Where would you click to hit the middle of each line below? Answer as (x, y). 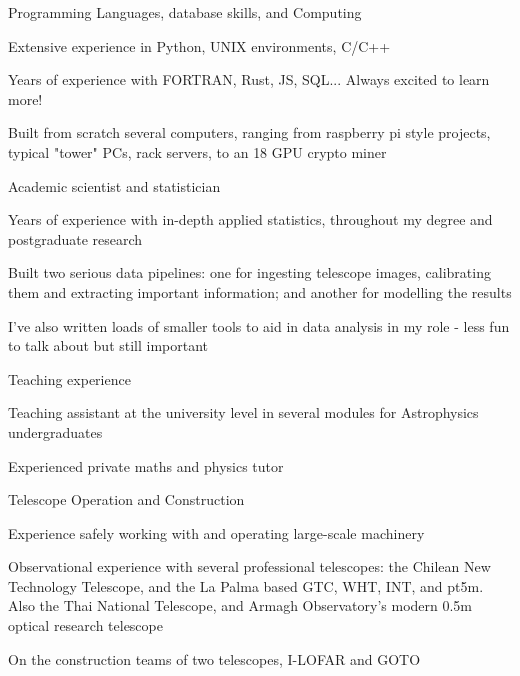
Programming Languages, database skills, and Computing (185, 12)
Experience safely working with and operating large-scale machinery (216, 532)
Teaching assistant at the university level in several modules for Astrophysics (243, 412)
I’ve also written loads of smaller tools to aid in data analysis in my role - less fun (259, 325)
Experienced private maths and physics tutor (146, 465)
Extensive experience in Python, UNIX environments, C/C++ (199, 45)
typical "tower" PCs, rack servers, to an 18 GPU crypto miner (197, 151)
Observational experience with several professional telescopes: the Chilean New (249, 566)
